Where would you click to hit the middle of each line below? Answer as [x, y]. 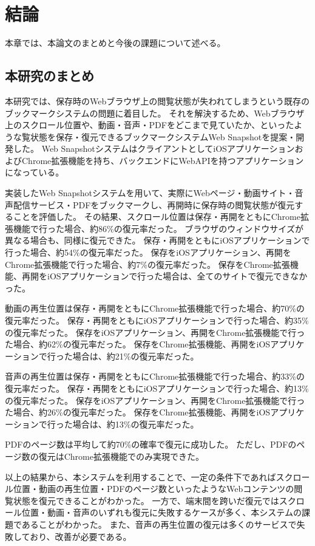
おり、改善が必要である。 [81, 536]
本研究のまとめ [49, 76]
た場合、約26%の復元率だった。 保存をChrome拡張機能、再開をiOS [138, 412]
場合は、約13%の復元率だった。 [136, 424]
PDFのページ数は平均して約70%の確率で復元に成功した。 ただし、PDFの [151, 444]
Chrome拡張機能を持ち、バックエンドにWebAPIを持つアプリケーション [163, 160]
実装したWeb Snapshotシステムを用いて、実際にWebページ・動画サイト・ [150, 193]
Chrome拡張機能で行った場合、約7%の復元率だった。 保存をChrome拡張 [147, 264]
